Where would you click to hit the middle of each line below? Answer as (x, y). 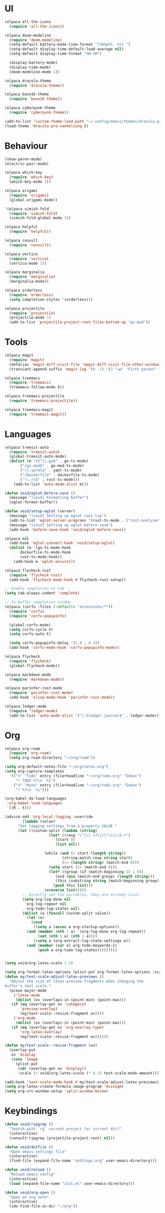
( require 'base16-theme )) (36, 99)
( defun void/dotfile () (29, 1147)
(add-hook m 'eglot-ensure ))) (45, 561)
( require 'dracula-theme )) (37, 85)
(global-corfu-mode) (30, 625)
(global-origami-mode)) (33, 200)
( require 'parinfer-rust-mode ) (41, 693)
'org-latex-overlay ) (41, 1032)
